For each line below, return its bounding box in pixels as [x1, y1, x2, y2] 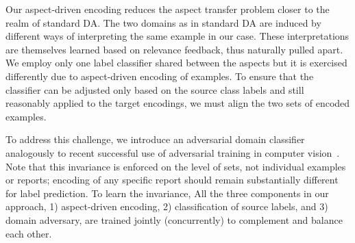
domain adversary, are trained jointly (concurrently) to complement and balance [5, 212, 343, 227]
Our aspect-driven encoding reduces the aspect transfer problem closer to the [5, 2, 330, 16]
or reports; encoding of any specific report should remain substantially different [5, 172, 339, 187]
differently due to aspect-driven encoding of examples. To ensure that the [5, 68, 314, 83]
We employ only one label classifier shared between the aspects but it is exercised [5, 55, 347, 70]
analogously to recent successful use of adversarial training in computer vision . [5, 145, 340, 159]
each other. [5, 226, 52, 240]
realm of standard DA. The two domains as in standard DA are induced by [5, 15, 321, 29]
